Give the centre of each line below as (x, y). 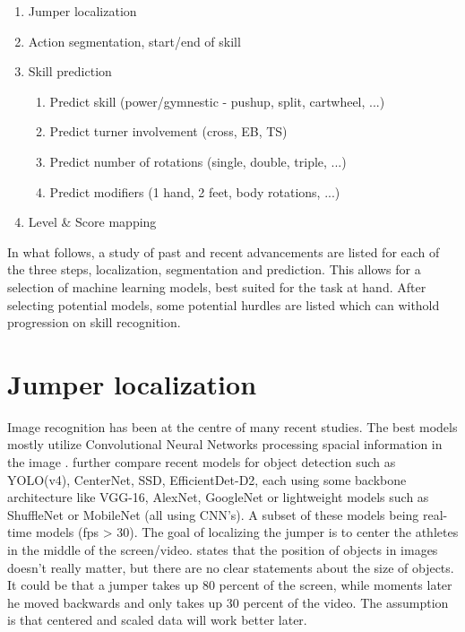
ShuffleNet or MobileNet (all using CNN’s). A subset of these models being (213, 514)
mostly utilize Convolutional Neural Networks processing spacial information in (225, 444)
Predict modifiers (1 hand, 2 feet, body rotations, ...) (195, 191)
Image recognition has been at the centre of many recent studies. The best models (232, 426)
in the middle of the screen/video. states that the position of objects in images (223, 550)
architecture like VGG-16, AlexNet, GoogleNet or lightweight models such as (218, 497)
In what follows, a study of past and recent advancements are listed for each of (224, 251)
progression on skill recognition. (94, 322)
